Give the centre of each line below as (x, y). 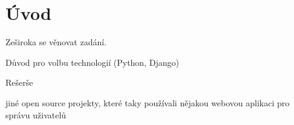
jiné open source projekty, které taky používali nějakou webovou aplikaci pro (148, 102)
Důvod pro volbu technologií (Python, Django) (92, 62)
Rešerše (19, 82)
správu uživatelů (36, 114)
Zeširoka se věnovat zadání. (56, 42)
